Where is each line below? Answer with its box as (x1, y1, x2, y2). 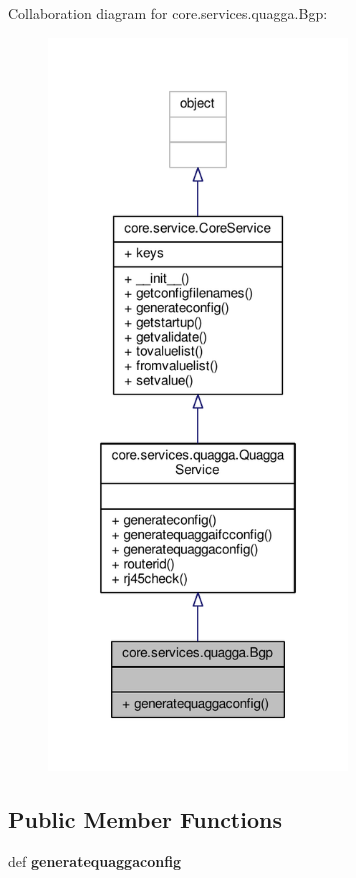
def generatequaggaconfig (8, 850, 182, 871)
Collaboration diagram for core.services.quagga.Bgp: (8, 3, 328, 23)
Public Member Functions (8, 803, 282, 834)
